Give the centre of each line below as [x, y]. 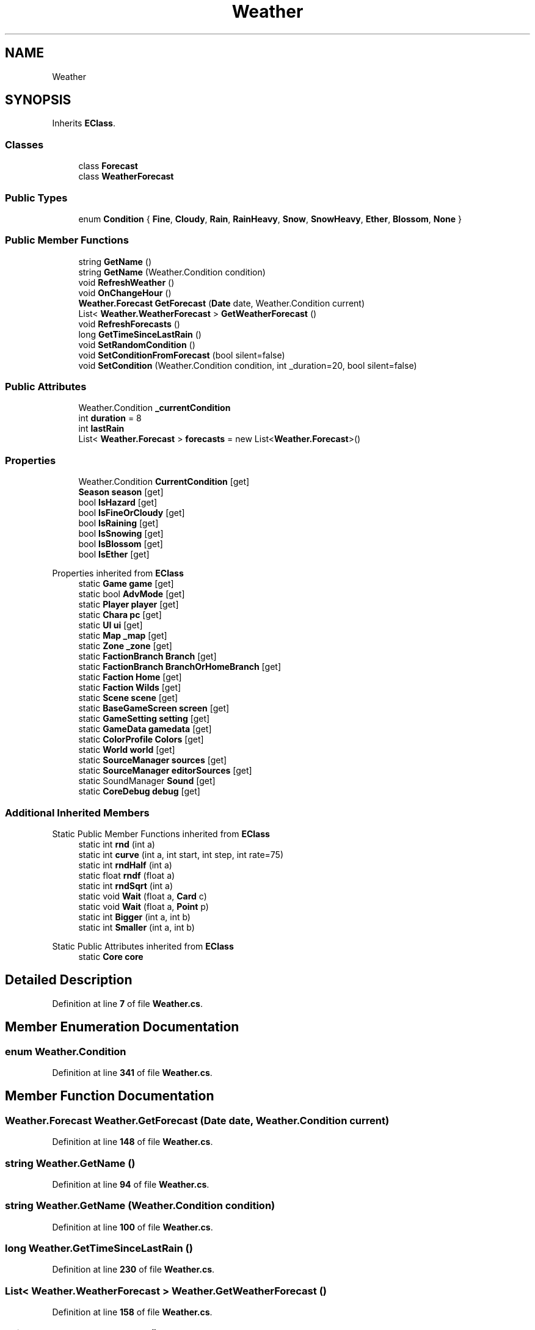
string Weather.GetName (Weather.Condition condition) [140, 1206]
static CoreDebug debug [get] [139, 791]
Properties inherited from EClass [118, 573]
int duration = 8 [110, 418]
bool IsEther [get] [114, 554]
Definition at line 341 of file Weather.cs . [132, 1073]
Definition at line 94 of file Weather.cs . [131, 1184]
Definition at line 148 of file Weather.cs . [133, 1142]
